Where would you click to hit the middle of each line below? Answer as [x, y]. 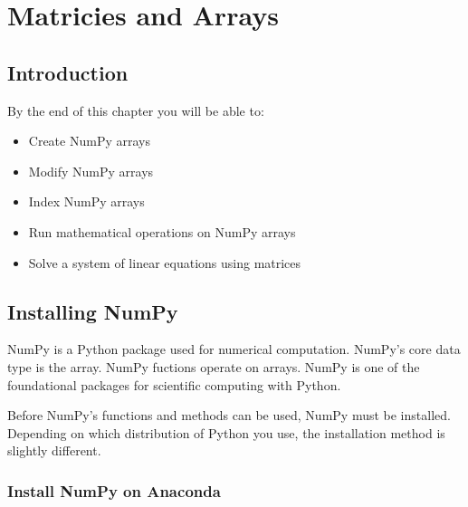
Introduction [68, 72]
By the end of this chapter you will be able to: [136, 110]
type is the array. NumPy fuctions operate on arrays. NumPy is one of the [214, 366]
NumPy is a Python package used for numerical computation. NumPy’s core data [234, 349]
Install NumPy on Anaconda [114, 490]
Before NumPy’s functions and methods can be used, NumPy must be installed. [229, 415]
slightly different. [54, 450]
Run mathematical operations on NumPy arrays [162, 231]
